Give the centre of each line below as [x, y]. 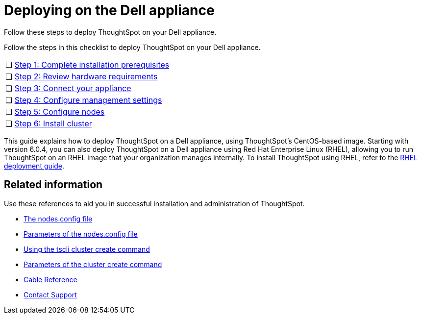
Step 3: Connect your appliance [73, 88]
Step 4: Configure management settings [88, 100]
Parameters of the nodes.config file [81, 234]
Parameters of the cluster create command [93, 264]
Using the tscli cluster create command [87, 249]
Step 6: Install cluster [53, 123]
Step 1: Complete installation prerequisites [92, 64]
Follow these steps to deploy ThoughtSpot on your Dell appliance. [110, 32]
